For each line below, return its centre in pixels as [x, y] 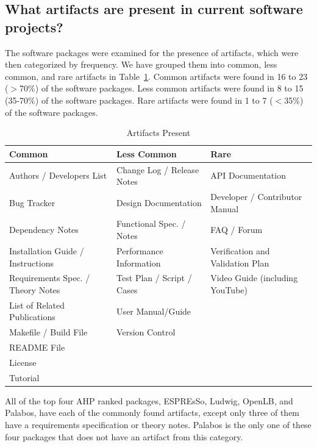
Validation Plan [240, 263]
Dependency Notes [44, 230]
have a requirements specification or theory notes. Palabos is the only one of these [158, 425]
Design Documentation [159, 202]
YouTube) [229, 289]
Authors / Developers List [58, 175]
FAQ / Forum [237, 230]
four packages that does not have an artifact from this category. [124, 436]
